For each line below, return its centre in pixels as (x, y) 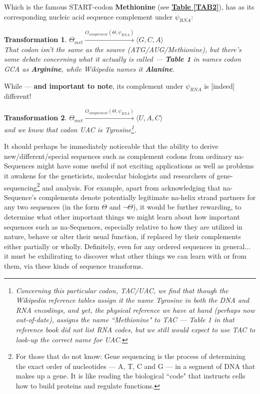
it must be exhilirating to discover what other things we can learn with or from (125, 256)
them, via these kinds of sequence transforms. (74, 265)
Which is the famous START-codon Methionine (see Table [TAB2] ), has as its (129, 7)
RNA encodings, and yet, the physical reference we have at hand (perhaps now (135, 310)
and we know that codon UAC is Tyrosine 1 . (70, 128)
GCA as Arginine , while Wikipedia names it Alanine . (89, 68)
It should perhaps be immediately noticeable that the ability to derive (111, 146)
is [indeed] (219, 85)
